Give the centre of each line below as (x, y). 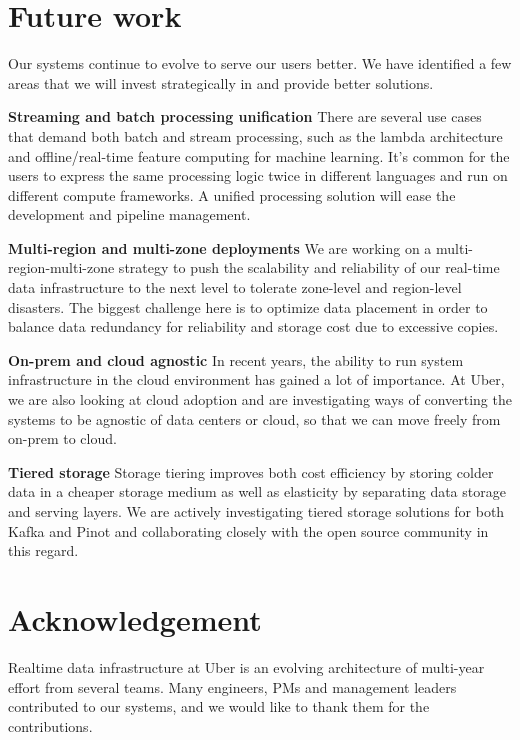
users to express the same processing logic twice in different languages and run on (258, 175)
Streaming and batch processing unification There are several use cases (245, 116)
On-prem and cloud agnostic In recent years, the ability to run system (236, 359)
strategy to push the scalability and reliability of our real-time (309, 267)
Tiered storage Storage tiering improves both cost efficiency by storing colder (251, 471)
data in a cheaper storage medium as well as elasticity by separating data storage (257, 491)
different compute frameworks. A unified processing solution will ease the (232, 194)
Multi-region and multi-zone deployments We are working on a (220, 247)
